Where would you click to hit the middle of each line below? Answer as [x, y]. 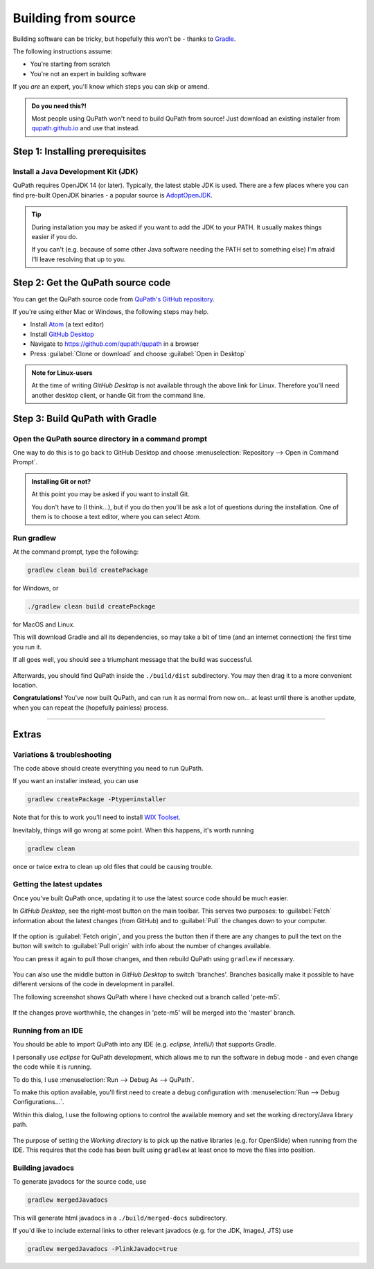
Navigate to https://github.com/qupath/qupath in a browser [115, 344]
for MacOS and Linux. [44, 624]
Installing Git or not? [61, 481]
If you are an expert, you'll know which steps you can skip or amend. [111, 87]
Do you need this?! [59, 106]
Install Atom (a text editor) [67, 324]
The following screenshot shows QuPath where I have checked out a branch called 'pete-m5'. [146, 997]
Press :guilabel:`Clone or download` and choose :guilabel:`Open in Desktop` [138, 353]
